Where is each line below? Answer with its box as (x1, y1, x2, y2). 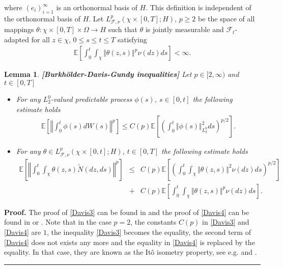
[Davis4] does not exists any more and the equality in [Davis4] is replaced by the (4, 236, 255, 247)
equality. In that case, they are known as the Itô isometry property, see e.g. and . (4, 247, 257, 257)
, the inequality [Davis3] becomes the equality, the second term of (46, 226, 251, 237)
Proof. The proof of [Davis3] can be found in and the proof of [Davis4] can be (4, 206, 249, 217)
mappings (4, 24, 34, 35)
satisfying (117, 34, 147, 44)
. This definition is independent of (146, 2, 251, 12)
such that (108, 24, 137, 35)
